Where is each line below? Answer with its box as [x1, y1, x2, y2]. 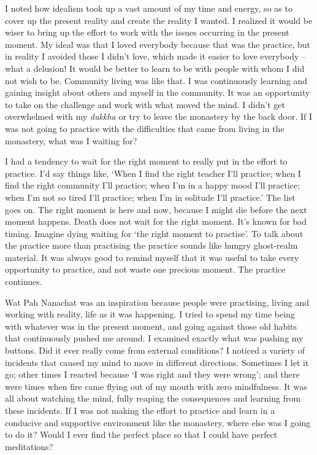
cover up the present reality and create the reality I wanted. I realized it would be [5, 14, 313, 26]
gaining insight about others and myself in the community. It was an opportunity [5, 86, 310, 99]
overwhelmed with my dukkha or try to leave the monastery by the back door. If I [5, 110, 312, 123]
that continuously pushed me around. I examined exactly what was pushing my [5, 332, 304, 344]
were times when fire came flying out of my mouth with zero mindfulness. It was [5, 379, 307, 392]
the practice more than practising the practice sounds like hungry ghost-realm [5, 239, 298, 252]
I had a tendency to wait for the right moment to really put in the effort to [5, 155, 288, 168]
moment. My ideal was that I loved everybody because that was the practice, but [5, 37, 311, 50]
